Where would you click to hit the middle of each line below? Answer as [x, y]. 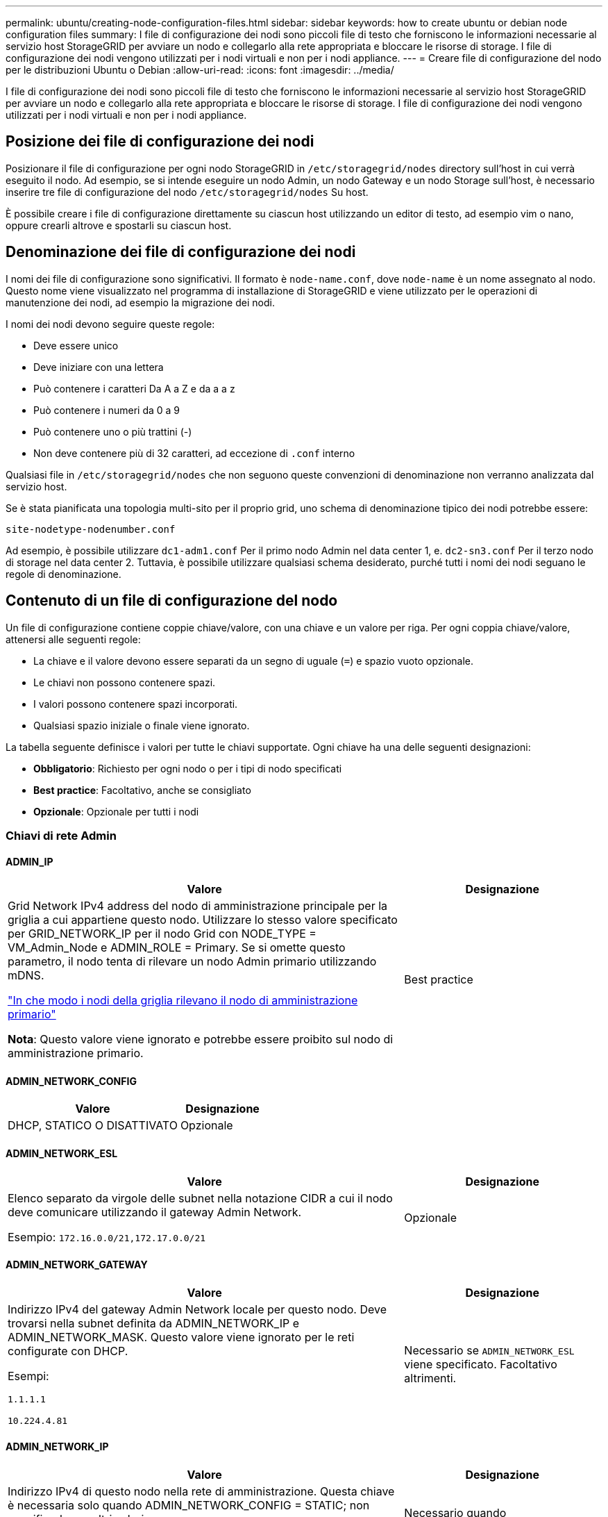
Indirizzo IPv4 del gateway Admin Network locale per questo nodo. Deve [197, 1309]
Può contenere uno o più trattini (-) [113, 431]
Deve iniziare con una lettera [99, 367]
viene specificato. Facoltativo [481, 1364]
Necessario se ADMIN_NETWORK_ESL [489, 1350]
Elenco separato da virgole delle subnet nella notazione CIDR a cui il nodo [200, 1198]
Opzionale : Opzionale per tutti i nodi [116, 811]
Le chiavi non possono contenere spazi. [125, 682]
